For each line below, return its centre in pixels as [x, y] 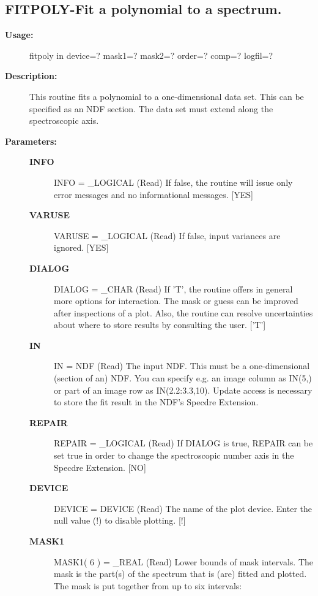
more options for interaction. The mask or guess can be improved [176, 301]
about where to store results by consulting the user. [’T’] [160, 325]
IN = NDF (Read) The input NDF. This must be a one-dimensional [182, 366]
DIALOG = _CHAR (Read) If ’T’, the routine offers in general [173, 288]
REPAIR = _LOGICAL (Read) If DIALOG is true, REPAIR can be [183, 443]
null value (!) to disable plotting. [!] [120, 520]
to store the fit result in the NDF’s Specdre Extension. [156, 402]
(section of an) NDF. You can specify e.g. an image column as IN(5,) [183, 378]
